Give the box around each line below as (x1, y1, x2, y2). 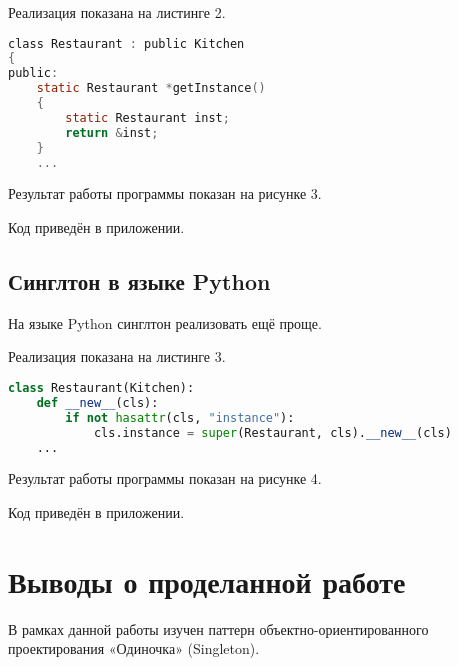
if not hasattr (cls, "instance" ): (65, 410, 295, 425)
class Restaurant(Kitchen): (8, 381, 195, 396)
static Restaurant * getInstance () (36, 81, 266, 96)
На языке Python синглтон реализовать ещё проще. (8, 312, 322, 333)
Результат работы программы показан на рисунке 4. (8, 468, 322, 489)
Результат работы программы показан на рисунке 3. (8, 183, 322, 204)
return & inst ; (65, 125, 159, 140)
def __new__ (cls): (36, 395, 159, 410)
